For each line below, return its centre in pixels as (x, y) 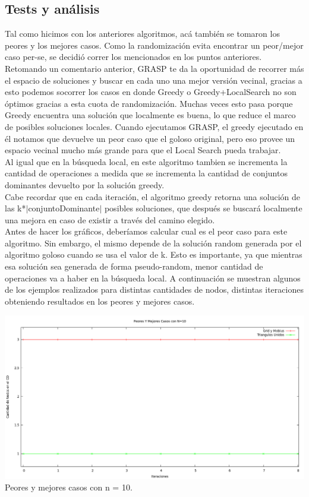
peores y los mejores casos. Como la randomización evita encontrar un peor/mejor (154, 45)
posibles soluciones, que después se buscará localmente (203, 208)
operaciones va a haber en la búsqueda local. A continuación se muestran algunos (153, 278)
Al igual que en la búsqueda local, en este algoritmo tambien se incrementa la (146, 161)
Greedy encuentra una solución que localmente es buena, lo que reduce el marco (150, 115)
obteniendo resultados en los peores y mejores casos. (100, 301)
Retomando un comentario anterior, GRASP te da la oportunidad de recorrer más (154, 68)
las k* (15, 208)
